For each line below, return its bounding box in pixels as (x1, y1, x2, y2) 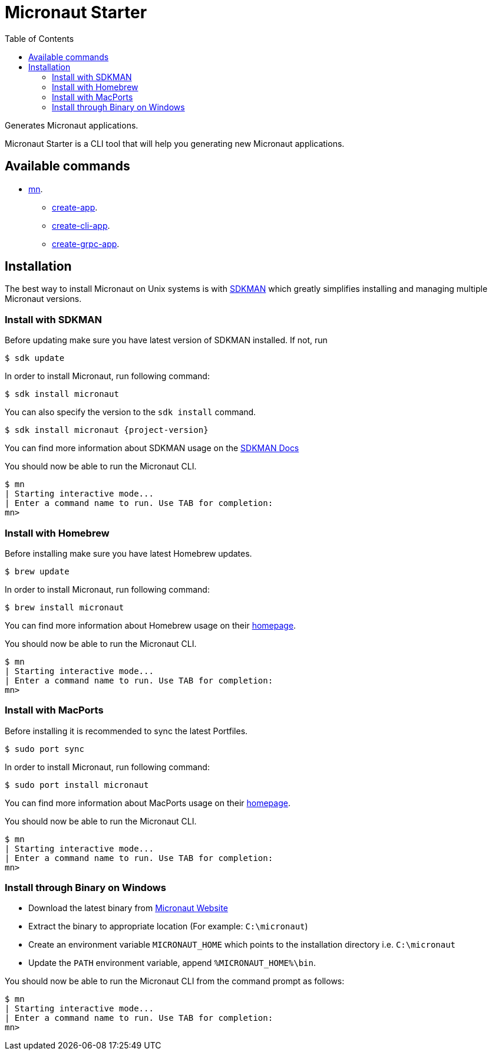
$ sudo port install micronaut (5, 780, 149, 790)
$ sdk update (5, 353, 65, 363)
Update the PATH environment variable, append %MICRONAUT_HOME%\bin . (28, 958, 316, 968)
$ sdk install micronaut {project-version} (5, 425, 209, 435)
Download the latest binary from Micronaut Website (28, 903, 228, 913)
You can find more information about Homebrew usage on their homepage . (5, 620, 296, 630)
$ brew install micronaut (5, 602, 124, 612)
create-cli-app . (52, 220, 110, 231)
